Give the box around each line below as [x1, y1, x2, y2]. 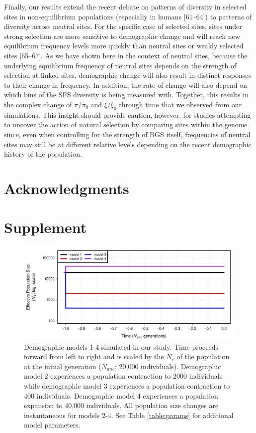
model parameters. [24, 420, 81, 430]
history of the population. [4, 149, 82, 159]
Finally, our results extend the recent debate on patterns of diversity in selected [4, 1, 247, 11]
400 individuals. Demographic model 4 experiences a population [24, 390, 218, 401]
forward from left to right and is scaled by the [24, 351, 164, 362]
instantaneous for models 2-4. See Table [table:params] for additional [24, 410, 234, 420]
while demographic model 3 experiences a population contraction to [24, 380, 230, 391]
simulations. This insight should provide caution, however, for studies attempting [4, 109, 251, 120]
